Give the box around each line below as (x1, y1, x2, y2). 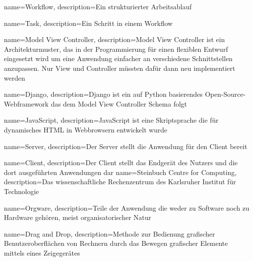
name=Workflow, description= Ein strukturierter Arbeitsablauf (4, 1, 192, 11)
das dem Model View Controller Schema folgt (51, 98, 187, 109)
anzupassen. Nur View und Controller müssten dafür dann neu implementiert (4, 63, 235, 73)
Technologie (4, 186, 39, 196)
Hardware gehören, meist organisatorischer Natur (4, 212, 151, 222)
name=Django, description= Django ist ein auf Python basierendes (4, 89, 203, 99)
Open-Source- (205, 89, 246, 99)
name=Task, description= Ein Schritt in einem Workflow (4, 18, 173, 28)
